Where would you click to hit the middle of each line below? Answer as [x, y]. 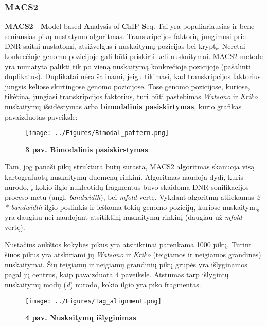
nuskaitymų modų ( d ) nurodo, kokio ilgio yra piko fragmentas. [103, 284]
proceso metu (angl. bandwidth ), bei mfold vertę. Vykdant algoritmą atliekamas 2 [132, 197]
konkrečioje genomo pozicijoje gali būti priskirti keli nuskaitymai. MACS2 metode [134, 56]
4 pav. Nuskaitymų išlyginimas [81, 318]
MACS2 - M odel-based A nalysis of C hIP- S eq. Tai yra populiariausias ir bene [130, 26]
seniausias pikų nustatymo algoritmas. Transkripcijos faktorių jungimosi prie [125, 36]
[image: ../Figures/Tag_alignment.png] [93, 301]
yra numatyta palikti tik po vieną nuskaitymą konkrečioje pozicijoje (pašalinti [128, 66]
